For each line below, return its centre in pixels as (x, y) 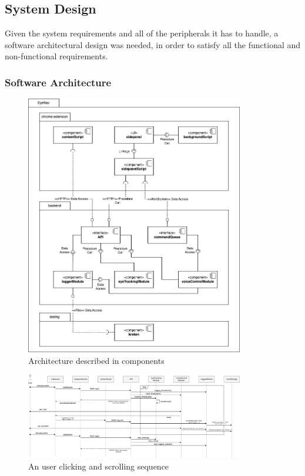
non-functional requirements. (56, 56)
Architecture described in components (96, 360)
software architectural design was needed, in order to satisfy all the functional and (153, 44)
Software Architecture (58, 82)
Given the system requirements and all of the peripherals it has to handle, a (142, 33)
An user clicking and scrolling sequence (99, 466)
